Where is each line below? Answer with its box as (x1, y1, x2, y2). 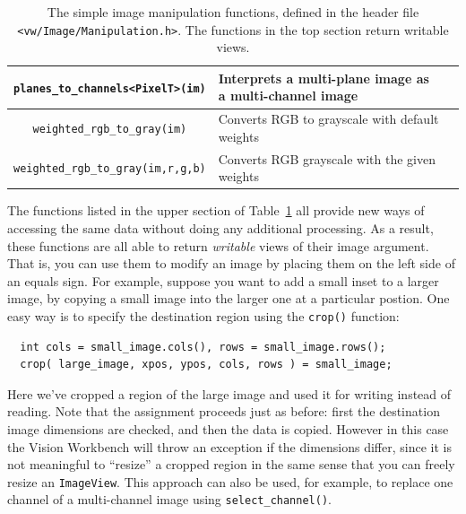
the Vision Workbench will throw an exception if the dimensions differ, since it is (7, 437, 452, 456)
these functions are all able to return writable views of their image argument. (7, 236, 429, 255)
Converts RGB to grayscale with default (218, 109, 439, 128)
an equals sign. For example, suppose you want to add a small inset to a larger (7, 271, 439, 290)
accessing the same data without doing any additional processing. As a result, (7, 219, 434, 237)
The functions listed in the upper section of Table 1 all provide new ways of (7, 201, 425, 220)
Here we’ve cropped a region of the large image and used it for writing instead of (7, 384, 452, 403)
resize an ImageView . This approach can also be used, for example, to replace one (7, 472, 453, 491)
